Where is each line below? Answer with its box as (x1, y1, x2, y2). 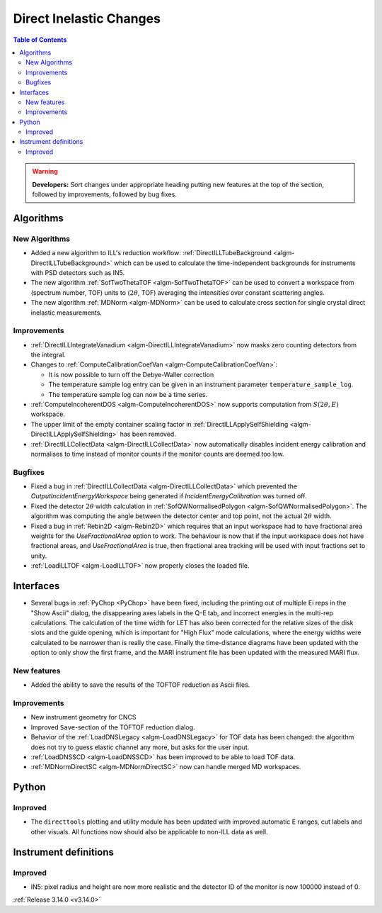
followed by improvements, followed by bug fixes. (32, 190, 177, 198)
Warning (32, 167, 58, 176)
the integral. (30, 351, 66, 359)
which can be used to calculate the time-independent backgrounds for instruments (113, 259, 356, 267)
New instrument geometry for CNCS (30, 713, 137, 722)
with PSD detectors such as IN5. (30, 268, 125, 276)
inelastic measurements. (30, 308, 103, 317)
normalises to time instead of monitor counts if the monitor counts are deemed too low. (30, 449, 284, 458)
